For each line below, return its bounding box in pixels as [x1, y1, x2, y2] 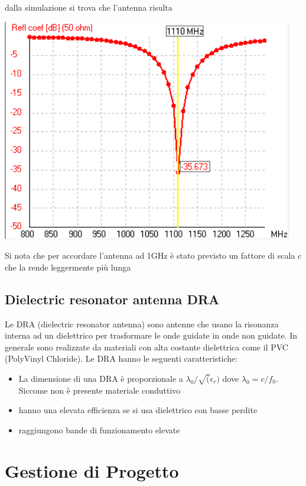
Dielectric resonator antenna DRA [5, 289, 220, 308]
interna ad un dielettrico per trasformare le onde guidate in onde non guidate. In [5, 329, 298, 342]
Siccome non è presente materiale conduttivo [18, 384, 181, 396]
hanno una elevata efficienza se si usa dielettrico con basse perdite [18, 404, 258, 416]
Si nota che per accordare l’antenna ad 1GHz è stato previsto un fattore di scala [5, 249, 295, 262]
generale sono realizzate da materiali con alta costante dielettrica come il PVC [5, 340, 288, 353]
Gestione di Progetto [5, 458, 179, 482]
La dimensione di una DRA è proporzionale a [18, 372, 183, 384]
